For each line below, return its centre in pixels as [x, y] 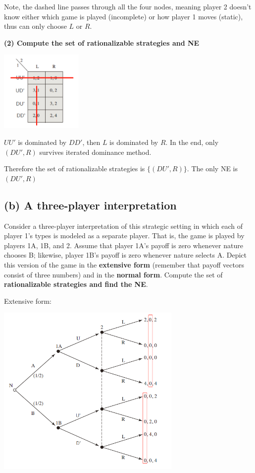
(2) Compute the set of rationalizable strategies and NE [102, 42]
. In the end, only [192, 142]
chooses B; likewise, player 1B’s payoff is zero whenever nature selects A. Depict [125, 255]
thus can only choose [35, 26]
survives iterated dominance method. [95, 152]
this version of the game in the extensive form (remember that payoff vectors [124, 264]
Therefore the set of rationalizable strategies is [75, 169]
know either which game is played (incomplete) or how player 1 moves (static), [124, 16]
